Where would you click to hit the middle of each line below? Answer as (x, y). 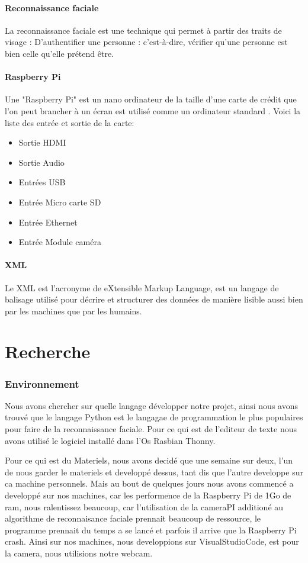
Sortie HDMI (42, 142)
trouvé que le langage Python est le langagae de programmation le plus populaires (154, 417)
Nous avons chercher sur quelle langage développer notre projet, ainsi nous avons (151, 405)
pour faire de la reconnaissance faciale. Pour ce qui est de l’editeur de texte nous (151, 429)
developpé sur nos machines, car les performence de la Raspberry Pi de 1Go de (148, 495)
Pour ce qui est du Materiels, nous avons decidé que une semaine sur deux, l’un (149, 460)
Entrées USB (42, 182)
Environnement (42, 383)
